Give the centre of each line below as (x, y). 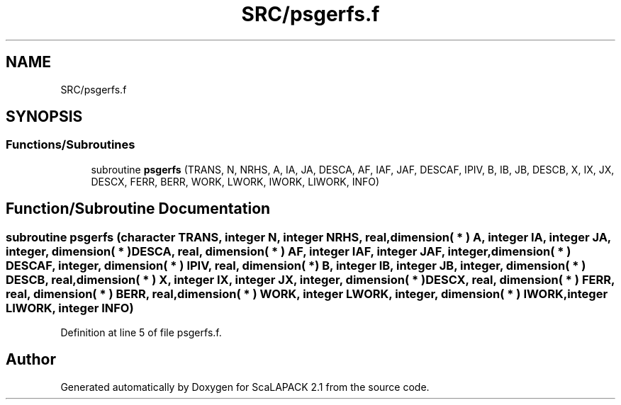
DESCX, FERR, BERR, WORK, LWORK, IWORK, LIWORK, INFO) (235, 181)
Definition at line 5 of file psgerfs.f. (141, 333)
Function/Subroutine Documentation (138, 209)
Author (31, 360)
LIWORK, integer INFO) (70, 308)
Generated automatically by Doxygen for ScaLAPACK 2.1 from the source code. (245, 387)
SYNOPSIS (44, 117)
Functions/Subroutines (71, 145)
